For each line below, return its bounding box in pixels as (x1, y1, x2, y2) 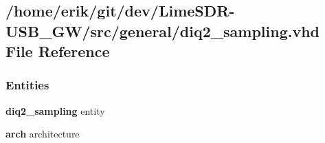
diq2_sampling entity (5, 103, 105, 118)
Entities (5, 76, 49, 93)
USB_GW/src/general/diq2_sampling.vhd (5, 20, 320, 41)
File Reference (5, 41, 110, 62)
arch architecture (5, 126, 80, 141)
